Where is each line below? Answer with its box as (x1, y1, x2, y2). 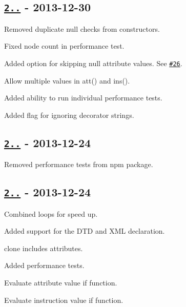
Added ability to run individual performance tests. (4, 92, 162, 103)
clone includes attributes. (4, 242, 83, 253)
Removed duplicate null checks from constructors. (4, 23, 160, 34)
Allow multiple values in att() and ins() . (4, 75, 130, 86)
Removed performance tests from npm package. (4, 159, 153, 170)
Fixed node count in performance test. (4, 40, 125, 51)
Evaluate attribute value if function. (4, 277, 117, 288)
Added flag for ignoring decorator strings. (4, 109, 134, 120)
